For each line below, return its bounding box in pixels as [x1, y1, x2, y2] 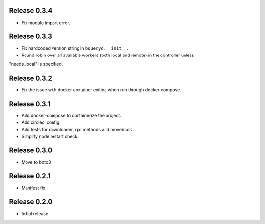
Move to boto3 [21, 159, 51, 165]
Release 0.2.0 [9, 197, 53, 206]
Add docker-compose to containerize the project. [21, 113, 121, 119]
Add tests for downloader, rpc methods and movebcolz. [21, 126, 134, 132]
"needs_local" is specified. [9, 61, 63, 67]
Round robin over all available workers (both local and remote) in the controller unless [21, 52, 195, 58]
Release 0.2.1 [9, 172, 51, 180]
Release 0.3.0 [9, 146, 53, 154]
